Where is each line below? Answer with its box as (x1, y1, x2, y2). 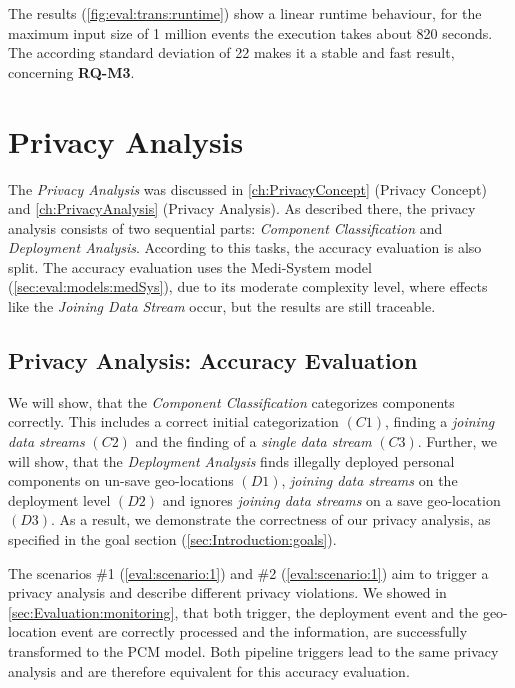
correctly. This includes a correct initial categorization (8, 411, 339, 432)
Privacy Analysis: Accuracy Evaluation (8, 345, 418, 376)
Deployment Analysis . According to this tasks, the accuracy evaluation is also (8, 237, 482, 258)
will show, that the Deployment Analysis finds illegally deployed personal (8, 450, 455, 471)
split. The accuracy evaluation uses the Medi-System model (8, 256, 372, 277)
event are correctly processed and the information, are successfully (61, 621, 468, 642)
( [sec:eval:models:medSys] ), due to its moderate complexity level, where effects (8, 276, 488, 297)
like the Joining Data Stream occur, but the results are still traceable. (8, 296, 436, 317)
